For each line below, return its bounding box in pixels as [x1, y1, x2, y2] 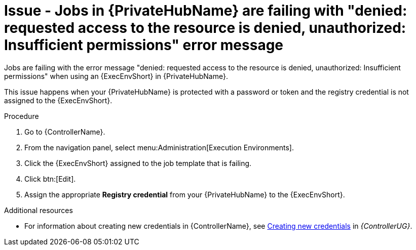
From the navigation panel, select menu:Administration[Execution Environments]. [24, 143, 294, 152]
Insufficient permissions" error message [4, 36, 284, 54]
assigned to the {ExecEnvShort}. [4, 96, 112, 105]
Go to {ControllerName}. [24, 127, 105, 136]
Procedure [4, 111, 39, 120]
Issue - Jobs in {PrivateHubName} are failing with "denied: [4, 2, 407, 19]
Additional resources [4, 205, 73, 215]
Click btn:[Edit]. [24, 174, 76, 183]
